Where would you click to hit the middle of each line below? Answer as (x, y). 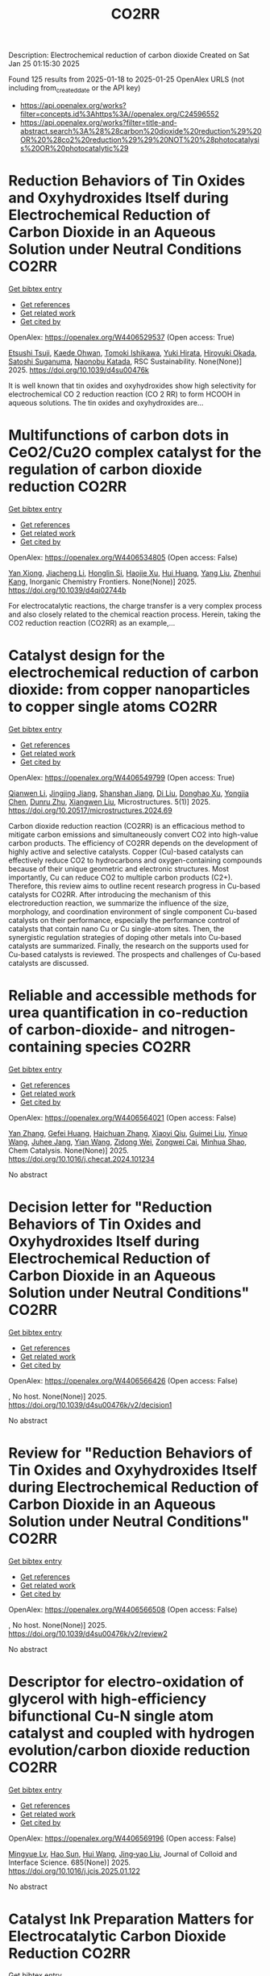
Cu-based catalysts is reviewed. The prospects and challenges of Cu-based (135, 954)
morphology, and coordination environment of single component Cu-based (133, 911)
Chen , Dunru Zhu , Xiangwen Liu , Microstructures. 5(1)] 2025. (110, 801)
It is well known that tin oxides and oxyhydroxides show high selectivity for (132, 385)
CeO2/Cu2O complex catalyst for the (135, 453)
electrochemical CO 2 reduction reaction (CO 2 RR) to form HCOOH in (125, 394)
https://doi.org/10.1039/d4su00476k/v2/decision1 (90, 1404)
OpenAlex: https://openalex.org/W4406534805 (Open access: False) (123, 557)
